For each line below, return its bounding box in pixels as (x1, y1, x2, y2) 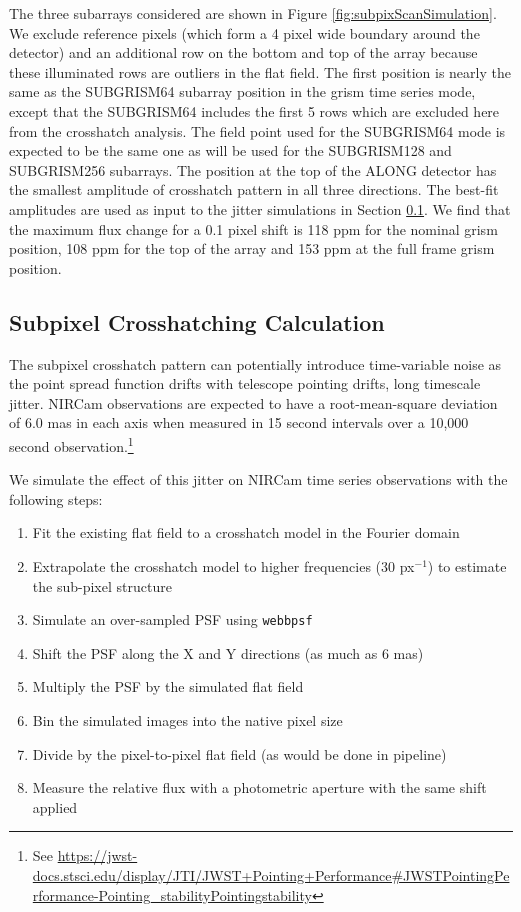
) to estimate (427, 555, 507, 576)
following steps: (9, 488, 103, 509)
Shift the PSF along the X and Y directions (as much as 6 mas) (32, 642, 424, 663)
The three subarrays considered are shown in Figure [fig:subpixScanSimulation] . (9, 3, 497, 23)
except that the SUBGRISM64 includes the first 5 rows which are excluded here (9, 100, 500, 121)
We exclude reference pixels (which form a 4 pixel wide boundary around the (9, 22, 480, 43)
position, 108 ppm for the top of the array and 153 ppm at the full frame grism (9, 238, 495, 259)
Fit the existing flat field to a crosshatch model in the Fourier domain (32, 522, 460, 543)
